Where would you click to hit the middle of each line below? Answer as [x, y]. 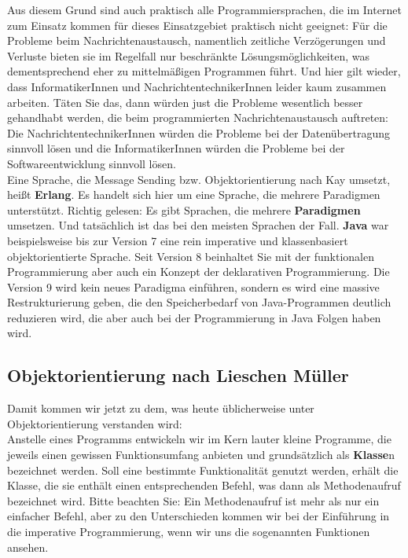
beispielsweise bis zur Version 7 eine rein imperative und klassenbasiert [178, 240]
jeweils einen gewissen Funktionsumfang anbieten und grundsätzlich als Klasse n [201, 455]
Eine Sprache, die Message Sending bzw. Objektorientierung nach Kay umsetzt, [199, 179]
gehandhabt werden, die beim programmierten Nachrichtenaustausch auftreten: [198, 117]
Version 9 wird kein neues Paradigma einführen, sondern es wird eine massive [193, 286]
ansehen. [28, 547]
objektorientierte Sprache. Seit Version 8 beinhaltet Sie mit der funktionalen [191, 256]
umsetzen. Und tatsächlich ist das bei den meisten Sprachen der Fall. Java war [198, 225]
